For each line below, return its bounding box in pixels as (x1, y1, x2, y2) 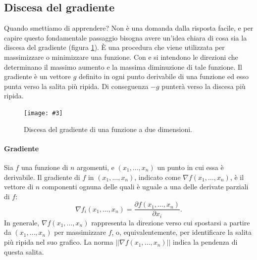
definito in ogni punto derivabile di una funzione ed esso (79, 71, 249, 82)
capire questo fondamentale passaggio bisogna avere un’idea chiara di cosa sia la (4, 32, 247, 43)
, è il (230, 172, 244, 182)
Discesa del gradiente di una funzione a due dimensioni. (24, 124, 192, 134)
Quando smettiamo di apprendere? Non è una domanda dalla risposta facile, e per (4, 23, 254, 33)
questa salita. (4, 246, 44, 257)
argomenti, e (77, 162, 115, 172)
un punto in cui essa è (157, 162, 224, 172)
